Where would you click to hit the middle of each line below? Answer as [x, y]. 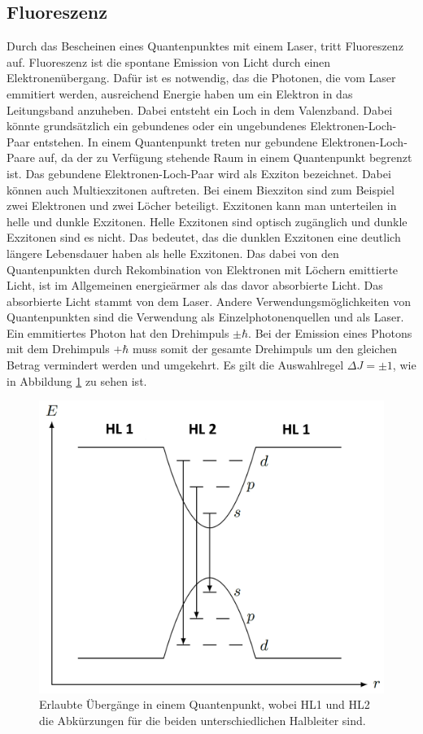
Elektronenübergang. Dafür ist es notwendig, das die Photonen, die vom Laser [201, 78]
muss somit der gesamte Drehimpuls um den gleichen [265, 349]
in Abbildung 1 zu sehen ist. [77, 380]
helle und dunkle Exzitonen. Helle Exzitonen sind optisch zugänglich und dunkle [207, 221]
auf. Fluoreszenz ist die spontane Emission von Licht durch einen [169, 61]
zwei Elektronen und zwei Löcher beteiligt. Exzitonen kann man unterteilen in [202, 205]
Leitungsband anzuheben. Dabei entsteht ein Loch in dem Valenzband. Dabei [200, 109]
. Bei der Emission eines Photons [330, 332]
